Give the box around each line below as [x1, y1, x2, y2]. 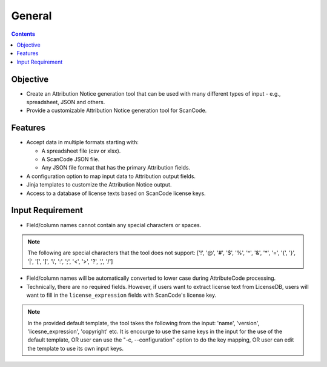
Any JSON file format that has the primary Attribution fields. [41, 164, 191, 171]
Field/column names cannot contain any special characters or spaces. [26, 221, 202, 228]
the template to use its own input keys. [27, 345, 124, 352]
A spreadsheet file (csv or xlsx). [41, 147, 121, 154]
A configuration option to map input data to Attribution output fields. [26, 173, 196, 180]
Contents [11, 30, 36, 38]
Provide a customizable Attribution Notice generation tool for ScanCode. [26, 107, 207, 114]
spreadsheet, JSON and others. [26, 99, 105, 106]
